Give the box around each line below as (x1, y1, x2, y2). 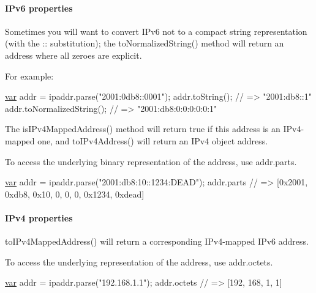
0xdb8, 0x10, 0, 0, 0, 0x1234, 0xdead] (5, 187, 145, 200)
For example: (5, 69, 54, 82)
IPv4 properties (5, 211, 73, 224)
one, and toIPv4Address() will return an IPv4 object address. (37, 134, 268, 147)
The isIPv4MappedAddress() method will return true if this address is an (5, 122, 280, 135)
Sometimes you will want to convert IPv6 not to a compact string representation (5, 24, 307, 37)
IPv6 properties (5, 1, 73, 14)
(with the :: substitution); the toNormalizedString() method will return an (5, 37, 284, 50)
